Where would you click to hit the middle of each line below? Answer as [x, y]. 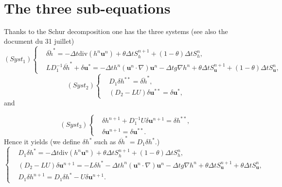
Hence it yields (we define [42, 142]
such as [105, 142]
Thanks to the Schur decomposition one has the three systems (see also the [116, 31]
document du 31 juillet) [39, 41]
